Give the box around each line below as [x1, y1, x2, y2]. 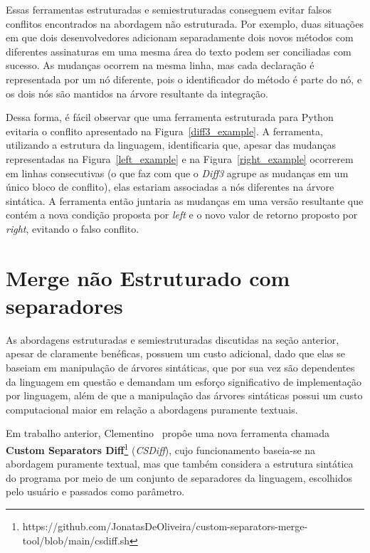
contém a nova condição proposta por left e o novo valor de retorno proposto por [6, 207, 358, 222]
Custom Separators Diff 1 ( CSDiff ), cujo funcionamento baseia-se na [6, 440, 316, 457]
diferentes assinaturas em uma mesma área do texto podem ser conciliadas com [6, 43, 351, 58]
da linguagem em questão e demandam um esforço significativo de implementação [6, 374, 361, 389]
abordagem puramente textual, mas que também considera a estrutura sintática [6, 456, 354, 471]
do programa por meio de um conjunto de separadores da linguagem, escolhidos [6, 470, 353, 485]
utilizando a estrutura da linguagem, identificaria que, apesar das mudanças [6, 137, 337, 152]
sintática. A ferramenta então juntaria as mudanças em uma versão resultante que [6, 193, 364, 208]
